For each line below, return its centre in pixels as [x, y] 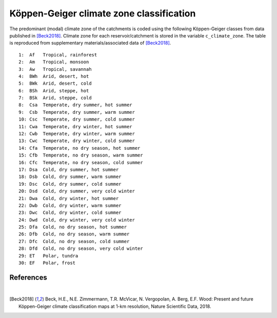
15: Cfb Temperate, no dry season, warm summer [81, 155]
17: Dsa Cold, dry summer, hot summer [69, 170]
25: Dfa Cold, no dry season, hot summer [73, 227]
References [28, 277]
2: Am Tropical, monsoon [54, 62]
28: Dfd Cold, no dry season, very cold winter [81, 249]
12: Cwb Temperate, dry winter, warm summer [77, 134]
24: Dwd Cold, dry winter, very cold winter [77, 220]
